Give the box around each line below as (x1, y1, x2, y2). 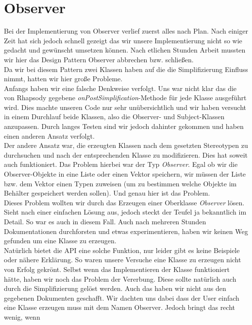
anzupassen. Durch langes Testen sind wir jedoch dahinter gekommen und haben (4, 121, 244, 131)
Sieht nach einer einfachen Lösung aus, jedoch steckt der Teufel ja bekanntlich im (4, 207, 247, 217)
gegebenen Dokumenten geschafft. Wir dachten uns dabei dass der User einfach (4, 292, 239, 303)
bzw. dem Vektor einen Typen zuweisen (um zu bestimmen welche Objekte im (4, 178, 237, 188)
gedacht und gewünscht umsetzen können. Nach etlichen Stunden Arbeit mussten (4, 45, 246, 55)
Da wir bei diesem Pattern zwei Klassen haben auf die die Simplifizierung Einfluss (4, 64, 248, 74)
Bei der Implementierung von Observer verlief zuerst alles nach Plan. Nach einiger (4, 26, 248, 36)
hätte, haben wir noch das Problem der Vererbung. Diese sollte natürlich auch (4, 273, 236, 284)
